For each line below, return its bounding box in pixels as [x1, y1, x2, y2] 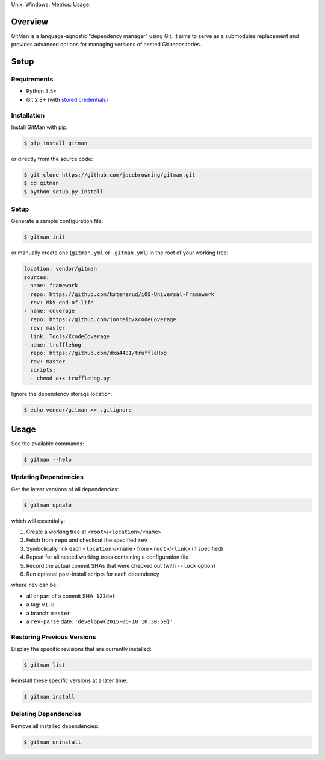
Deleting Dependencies [11, 710, 81, 718]
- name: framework [23, 282, 78, 289]
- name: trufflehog [23, 341, 81, 348]
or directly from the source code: [11, 155, 93, 162]
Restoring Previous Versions [11, 633, 96, 641]
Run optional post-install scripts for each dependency [26, 570, 159, 577]
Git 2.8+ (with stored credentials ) [26, 96, 108, 103]
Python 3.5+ [26, 87, 57, 95]
